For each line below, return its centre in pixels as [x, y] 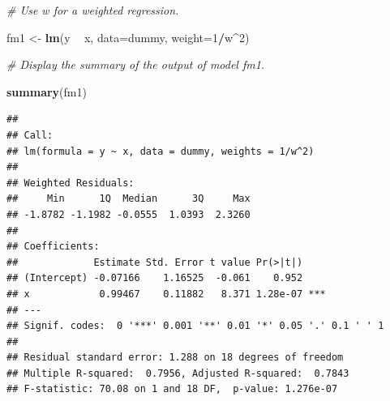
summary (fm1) [47, 91]
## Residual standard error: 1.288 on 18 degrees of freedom [175, 358]
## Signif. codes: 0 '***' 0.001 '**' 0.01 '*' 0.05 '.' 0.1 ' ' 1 [195, 326]
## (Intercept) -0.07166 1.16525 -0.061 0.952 [155, 278]
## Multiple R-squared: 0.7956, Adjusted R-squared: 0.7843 [178, 373]
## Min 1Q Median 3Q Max [129, 199]
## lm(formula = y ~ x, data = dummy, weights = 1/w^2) [161, 151]
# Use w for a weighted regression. [93, 10]
